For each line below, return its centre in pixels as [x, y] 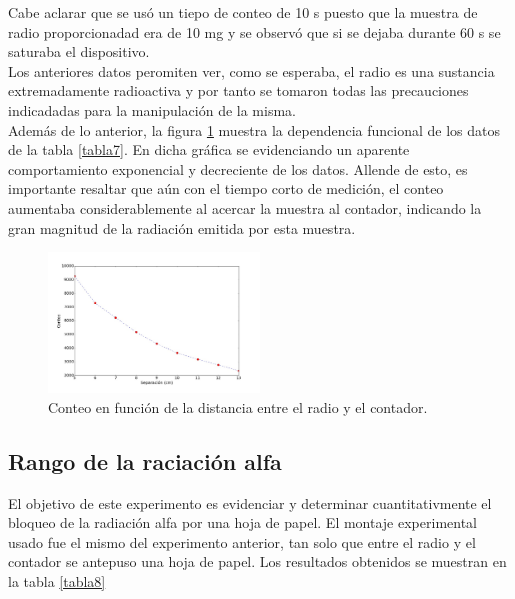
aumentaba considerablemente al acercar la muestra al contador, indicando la [245, 207]
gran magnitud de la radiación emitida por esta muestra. [182, 227]
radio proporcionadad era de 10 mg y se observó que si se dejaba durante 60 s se [254, 31]
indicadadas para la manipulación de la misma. [152, 109]
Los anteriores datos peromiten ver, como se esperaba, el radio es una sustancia [251, 70]
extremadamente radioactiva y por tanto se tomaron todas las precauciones [238, 90]
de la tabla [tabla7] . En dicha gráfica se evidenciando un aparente [209, 149]
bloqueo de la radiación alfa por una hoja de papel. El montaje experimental [242, 522]
